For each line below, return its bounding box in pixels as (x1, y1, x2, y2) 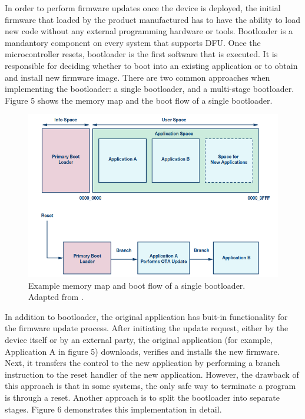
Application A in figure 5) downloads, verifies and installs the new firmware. (5, 345, 280, 357)
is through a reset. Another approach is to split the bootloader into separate (5, 391, 280, 404)
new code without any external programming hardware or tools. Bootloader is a (5, 25, 293, 37)
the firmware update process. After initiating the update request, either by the (5, 322, 289, 334)
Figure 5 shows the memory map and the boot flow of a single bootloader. (5, 94, 273, 106)
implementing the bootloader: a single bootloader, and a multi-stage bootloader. (5, 83, 294, 95)
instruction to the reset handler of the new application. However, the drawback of (5, 368, 299, 380)
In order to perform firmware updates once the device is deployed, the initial (5, 2, 281, 14)
